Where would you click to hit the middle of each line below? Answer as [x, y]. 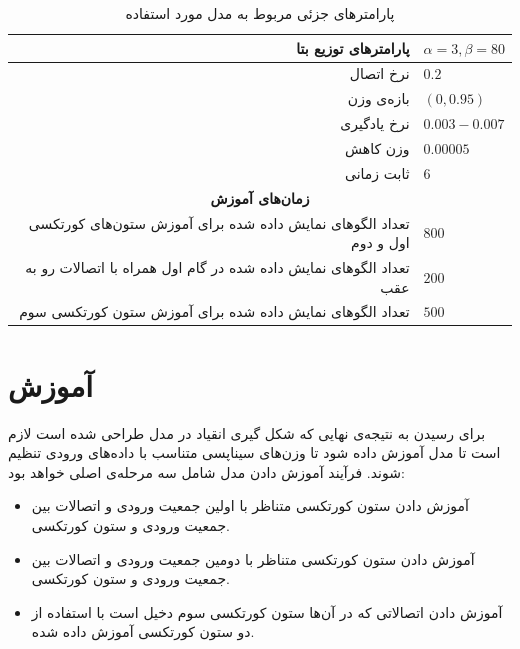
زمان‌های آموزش [260, 197]
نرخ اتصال [379, 73]
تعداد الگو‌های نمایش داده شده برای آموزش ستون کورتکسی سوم [214, 311]
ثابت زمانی [377, 172]
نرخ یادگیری [375, 123]
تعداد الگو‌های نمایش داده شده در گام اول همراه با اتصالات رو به [217, 266]
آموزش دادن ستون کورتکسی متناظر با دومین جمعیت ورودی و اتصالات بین [253, 558]
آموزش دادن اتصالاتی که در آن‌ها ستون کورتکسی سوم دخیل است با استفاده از [267, 611]
